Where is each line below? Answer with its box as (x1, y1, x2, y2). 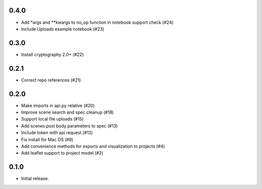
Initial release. (21, 175, 49, 182)
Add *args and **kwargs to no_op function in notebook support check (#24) (21, 19, 174, 25)
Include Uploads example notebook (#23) (21, 26, 104, 32)
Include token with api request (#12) (21, 130, 93, 136)
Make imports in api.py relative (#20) (21, 103, 95, 108)
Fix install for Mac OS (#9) (21, 137, 74, 142)
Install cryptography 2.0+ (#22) (21, 52, 84, 57)
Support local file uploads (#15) (21, 116, 84, 122)
